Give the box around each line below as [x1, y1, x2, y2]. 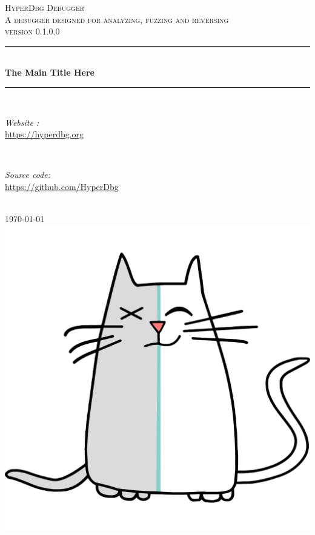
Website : [5, 116, 39, 128]
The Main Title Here [5, 66, 94, 79]
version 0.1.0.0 [5, 25, 60, 38]
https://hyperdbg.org [5, 128, 84, 140]
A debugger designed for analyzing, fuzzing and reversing [5, 13, 229, 25]
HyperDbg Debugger [5, 1, 85, 13]
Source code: [5, 168, 50, 181]
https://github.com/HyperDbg [5, 180, 119, 192]
